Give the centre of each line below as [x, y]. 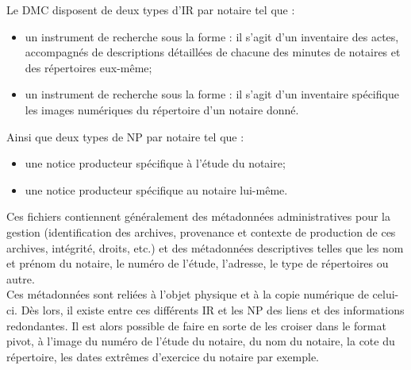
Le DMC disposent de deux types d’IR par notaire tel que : [151, 10]
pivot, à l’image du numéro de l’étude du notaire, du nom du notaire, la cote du [201, 341]
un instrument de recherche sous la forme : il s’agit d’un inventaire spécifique [212, 94]
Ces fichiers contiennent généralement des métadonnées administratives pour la [198, 216]
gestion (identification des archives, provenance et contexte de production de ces [201, 231]
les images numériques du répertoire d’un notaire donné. [162, 109]
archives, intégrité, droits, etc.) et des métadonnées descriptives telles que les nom [205, 247]
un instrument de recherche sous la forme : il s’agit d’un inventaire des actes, [212, 36]
